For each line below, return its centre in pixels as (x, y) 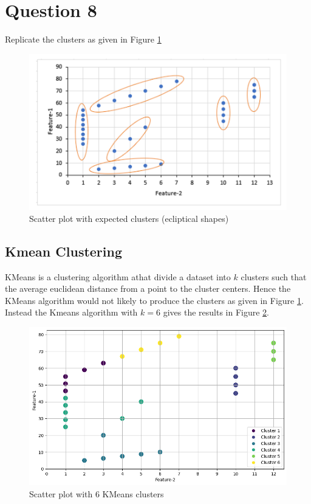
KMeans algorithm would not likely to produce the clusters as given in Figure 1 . (154, 300)
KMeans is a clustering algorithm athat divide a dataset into (118, 276)
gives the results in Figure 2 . (216, 312)
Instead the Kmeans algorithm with (71, 312)
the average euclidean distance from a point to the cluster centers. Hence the (148, 288)
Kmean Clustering (64, 251)
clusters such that (274, 276)
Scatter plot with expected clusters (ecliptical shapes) (129, 218)
